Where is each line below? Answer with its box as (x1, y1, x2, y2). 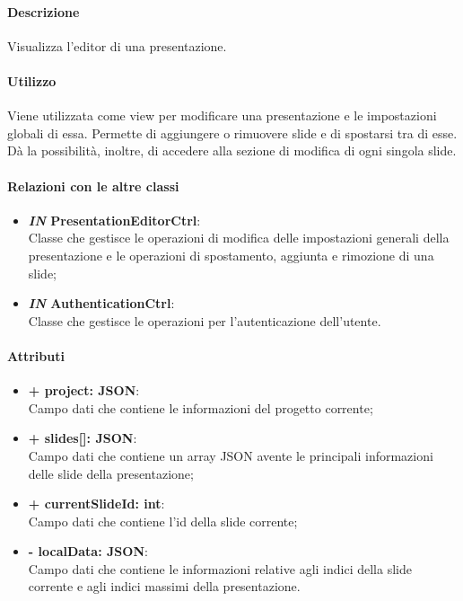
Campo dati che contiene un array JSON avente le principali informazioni (28, 446, 433, 464)
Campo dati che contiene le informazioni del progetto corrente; (28, 398, 373, 417)
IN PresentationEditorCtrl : (28, 210, 201, 229)
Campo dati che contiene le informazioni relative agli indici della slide (28, 559, 412, 578)
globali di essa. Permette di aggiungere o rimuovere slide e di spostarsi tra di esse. (7, 123, 458, 142)
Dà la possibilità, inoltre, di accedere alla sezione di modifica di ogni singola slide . (7, 141, 457, 160)
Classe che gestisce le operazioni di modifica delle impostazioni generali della (28, 228, 450, 247)
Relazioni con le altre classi (7, 176, 179, 195)
